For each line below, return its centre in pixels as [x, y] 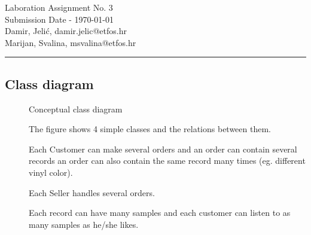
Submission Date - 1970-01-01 [59, 19]
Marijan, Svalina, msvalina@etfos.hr [71, 42]
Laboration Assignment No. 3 [59, 7]
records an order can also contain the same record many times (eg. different [167, 161]
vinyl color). [51, 172]
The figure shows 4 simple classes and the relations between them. [150, 129]
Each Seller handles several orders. [92, 192]
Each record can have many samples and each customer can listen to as [160, 213]
